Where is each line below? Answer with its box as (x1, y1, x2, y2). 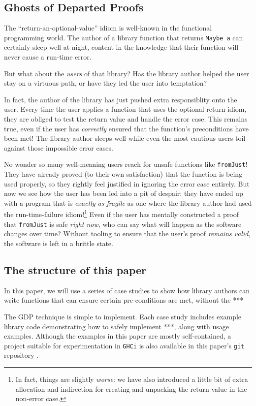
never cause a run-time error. (4, 52, 92, 62)
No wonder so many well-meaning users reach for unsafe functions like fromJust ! (4, 159, 248, 169)
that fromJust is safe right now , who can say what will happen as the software (4, 219, 242, 229)
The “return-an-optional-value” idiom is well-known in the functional (4, 23, 212, 33)
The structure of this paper (4, 262, 147, 277)
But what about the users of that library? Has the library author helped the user (4, 68, 249, 78)
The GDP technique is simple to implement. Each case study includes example (4, 311, 242, 321)
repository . (4, 350, 39, 360)
